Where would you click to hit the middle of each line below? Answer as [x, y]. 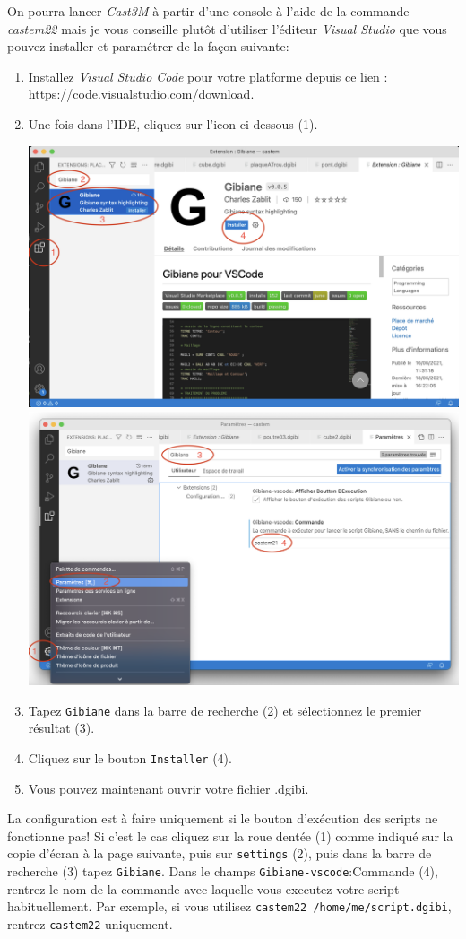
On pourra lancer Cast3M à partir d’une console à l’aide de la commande [208, 11]
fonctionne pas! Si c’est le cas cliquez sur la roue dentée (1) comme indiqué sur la [230, 835]
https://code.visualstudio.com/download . [141, 94]
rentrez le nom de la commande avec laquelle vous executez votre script [203, 888]
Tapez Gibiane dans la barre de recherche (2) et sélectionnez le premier [225, 710]
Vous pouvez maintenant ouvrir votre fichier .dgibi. [168, 788]
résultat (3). [61, 728]
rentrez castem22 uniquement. [90, 923]
